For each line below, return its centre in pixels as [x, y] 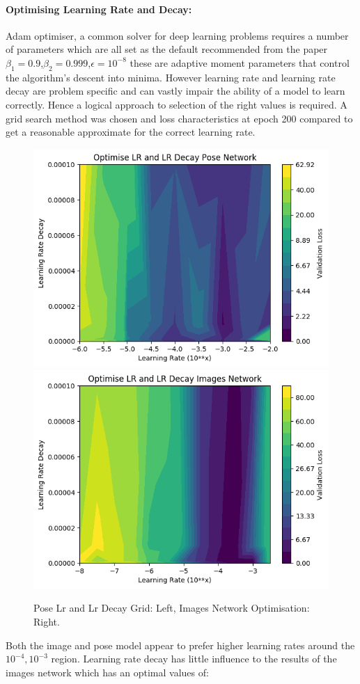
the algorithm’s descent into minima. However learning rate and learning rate [171, 77]
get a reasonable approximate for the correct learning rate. [131, 132]
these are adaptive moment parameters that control [240, 62]
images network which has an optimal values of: [107, 672]
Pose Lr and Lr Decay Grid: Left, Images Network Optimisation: [172, 608]
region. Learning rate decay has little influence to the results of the [194, 659]
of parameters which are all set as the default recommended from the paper [167, 49]
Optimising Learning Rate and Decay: [99, 9]
